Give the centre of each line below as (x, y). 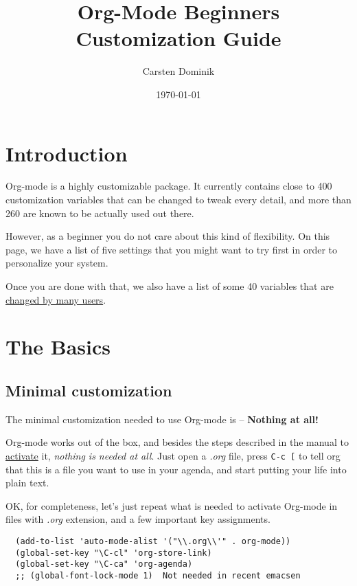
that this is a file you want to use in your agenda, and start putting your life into (176, 469)
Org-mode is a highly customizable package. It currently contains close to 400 (169, 186)
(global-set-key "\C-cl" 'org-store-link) (114, 553)
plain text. (27, 483)
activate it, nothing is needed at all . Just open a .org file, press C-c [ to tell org (173, 455)
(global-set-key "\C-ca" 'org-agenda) (104, 564)
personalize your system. (57, 263)
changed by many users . (56, 299)
